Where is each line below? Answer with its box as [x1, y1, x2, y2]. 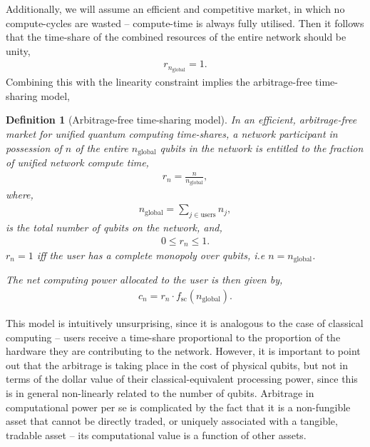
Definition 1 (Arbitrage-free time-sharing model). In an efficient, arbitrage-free [6, 112, 357, 127]
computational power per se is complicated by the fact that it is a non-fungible [6, 399, 351, 414]
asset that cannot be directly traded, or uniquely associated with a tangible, [6, 413, 338, 428]
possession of [6, 140, 62, 155]
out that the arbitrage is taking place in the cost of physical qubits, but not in [6, 357, 348, 372]
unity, [6, 43, 31, 58]
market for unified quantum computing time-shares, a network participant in [6, 126, 338, 141]
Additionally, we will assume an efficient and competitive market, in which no [6, 1, 345, 16]
